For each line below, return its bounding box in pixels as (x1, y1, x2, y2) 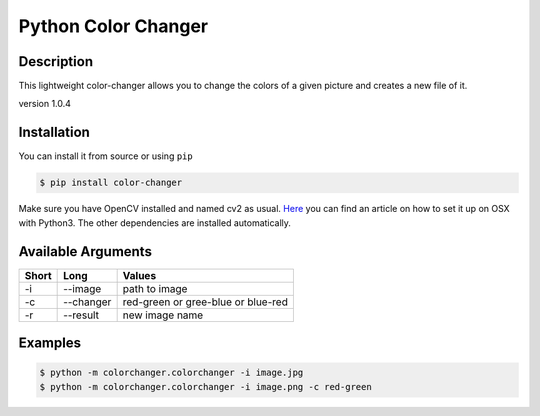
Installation (18, 124, 90, 141)
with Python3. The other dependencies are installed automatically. (18, 216, 292, 229)
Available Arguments (18, 243, 152, 260)
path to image (122, 281, 188, 295)
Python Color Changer (18, 15, 209, 37)
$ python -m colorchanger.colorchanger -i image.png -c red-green (39, 381, 372, 392)
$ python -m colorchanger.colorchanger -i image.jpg (39, 367, 304, 379)
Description (18, 53, 94, 70)
